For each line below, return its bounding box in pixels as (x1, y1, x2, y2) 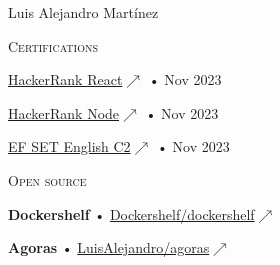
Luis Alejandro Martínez (8, 2, 159, 22)
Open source (8, 169, 87, 190)
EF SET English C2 (8, 136, 131, 157)
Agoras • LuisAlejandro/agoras (8, 237, 210, 258)
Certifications (8, 35, 98, 56)
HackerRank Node (8, 102, 120, 123)
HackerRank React (8, 69, 123, 90)
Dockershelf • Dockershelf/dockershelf (8, 203, 255, 224)
